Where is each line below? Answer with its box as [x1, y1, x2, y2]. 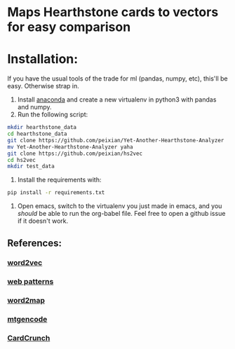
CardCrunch [7, 334, 51, 343]
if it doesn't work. [17, 217, 69, 225]
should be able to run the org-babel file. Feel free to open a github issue [17, 210, 226, 218]
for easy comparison [7, 19, 131, 35]
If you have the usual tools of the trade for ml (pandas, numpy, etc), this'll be [7, 74, 228, 83]
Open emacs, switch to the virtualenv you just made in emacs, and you [17, 202, 222, 210]
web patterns [7, 277, 54, 287]
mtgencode [7, 315, 48, 324]
